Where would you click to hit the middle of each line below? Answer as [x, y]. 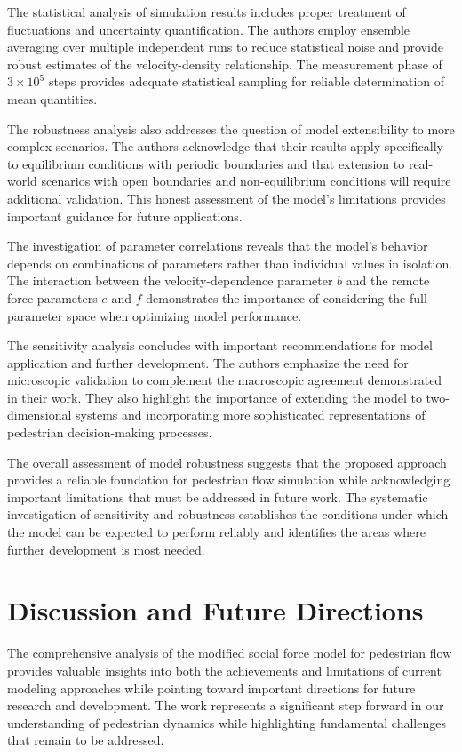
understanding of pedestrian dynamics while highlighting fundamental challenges [227, 722]
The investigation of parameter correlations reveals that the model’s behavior [218, 246]
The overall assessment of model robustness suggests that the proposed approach [227, 462]
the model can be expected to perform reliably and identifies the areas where [216, 532]
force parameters [52, 297]
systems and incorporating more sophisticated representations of [251, 415]
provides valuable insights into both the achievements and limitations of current [224, 670]
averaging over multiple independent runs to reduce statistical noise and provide [225, 47]
